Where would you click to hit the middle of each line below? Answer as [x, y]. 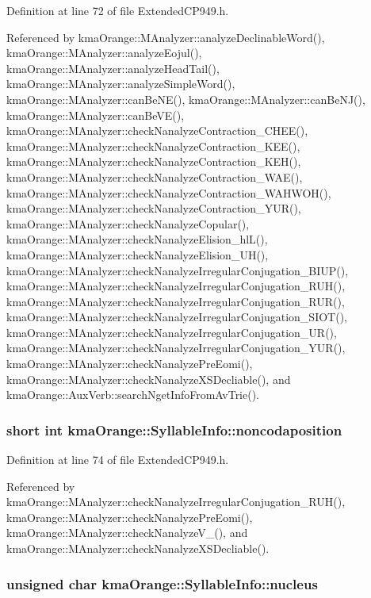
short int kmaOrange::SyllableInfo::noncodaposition [174, 429]
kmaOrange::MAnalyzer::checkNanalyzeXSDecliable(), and [149, 379]
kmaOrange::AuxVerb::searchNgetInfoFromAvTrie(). [133, 395]
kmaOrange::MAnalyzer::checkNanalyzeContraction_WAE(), [155, 176]
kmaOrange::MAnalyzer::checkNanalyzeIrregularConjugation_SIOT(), [177, 317]
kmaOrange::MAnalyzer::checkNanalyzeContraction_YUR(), [154, 208]
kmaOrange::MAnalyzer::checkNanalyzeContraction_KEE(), [153, 146]
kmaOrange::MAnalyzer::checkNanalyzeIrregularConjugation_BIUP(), [178, 270]
